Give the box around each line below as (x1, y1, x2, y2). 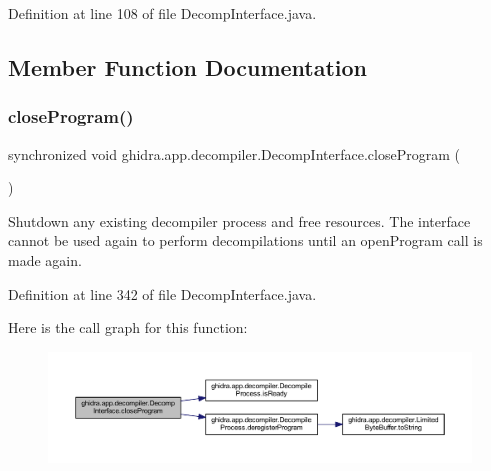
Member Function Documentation (8, 51, 368, 82)
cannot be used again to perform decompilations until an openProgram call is (8, 230, 483, 251)
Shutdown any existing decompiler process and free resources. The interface (8, 210, 471, 231)
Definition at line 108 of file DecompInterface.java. (8, 3, 317, 23)
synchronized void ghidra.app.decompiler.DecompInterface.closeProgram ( (8, 143, 460, 164)
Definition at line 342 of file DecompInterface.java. (8, 283, 317, 304)
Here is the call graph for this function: (8, 317, 248, 338)
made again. (8, 249, 82, 270)
